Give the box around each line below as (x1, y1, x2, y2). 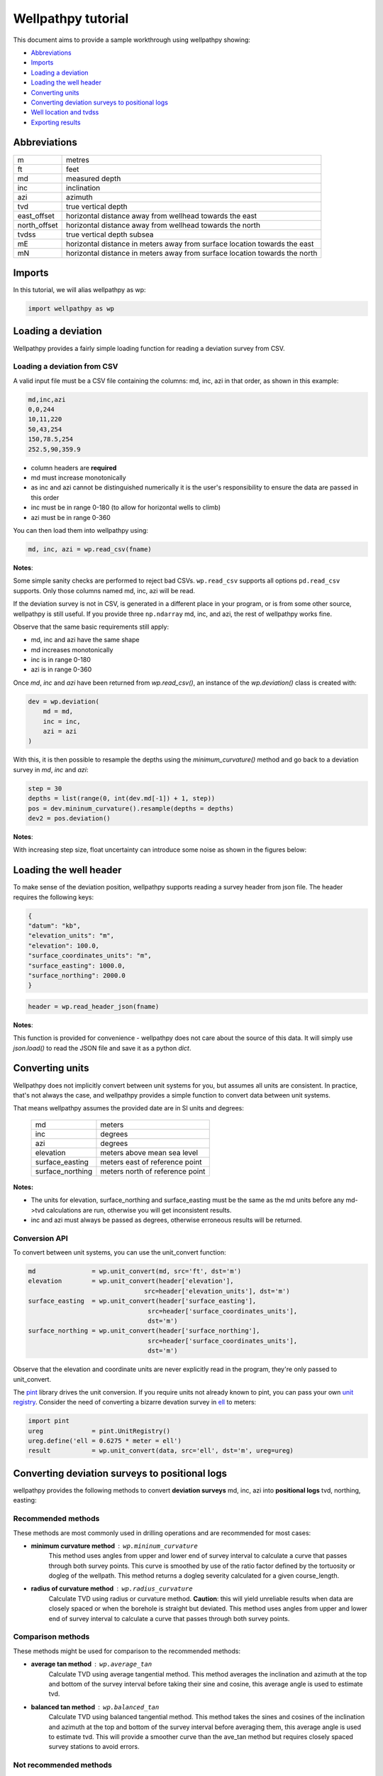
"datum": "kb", (28, 921, 81, 930)
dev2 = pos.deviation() (28, 814, 111, 822)
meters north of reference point (100, 1166, 206, 1176)
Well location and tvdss (30, 108, 99, 117)
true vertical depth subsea (65, 229, 154, 239)
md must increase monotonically (30, 473, 127, 482)
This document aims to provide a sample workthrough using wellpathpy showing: (13, 36, 251, 44)
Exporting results (30, 118, 81, 126)
